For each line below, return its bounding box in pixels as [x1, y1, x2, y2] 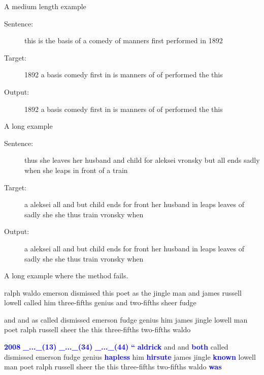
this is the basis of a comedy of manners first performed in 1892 [24, 35, 223, 46]
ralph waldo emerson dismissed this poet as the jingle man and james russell [4, 287, 242, 298]
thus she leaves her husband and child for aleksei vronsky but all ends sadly [24, 155, 260, 165]
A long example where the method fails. [4, 270, 128, 281]
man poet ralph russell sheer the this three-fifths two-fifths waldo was [4, 361, 222, 372]
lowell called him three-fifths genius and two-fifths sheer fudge [4, 297, 196, 308]
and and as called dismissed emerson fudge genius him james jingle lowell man [4, 314, 248, 325]
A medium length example [4, 1, 86, 11]
